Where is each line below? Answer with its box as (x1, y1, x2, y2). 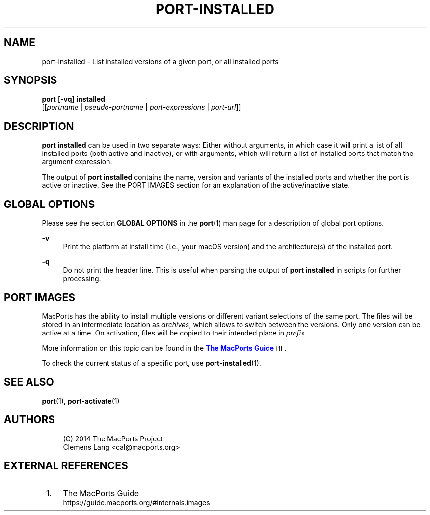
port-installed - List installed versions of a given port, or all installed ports (42, 57, 279, 66)
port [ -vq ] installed (42, 95, 105, 103)
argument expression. (42, 157, 112, 166)
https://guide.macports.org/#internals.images (63, 498, 210, 507)
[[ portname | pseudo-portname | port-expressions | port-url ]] (42, 103, 241, 112)
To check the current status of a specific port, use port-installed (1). (42, 359, 261, 367)
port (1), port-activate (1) (42, 396, 120, 405)
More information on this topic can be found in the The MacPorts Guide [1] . (42, 343, 287, 352)
